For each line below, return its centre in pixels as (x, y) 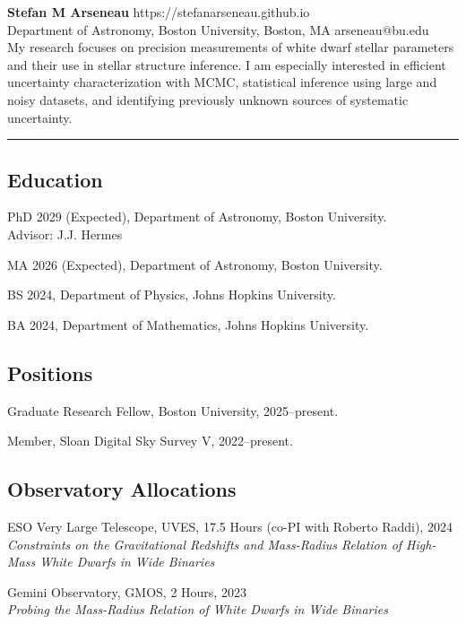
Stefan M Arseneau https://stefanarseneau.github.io (159, 12)
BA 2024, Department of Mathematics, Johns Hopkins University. (188, 324)
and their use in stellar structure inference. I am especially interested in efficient (227, 64)
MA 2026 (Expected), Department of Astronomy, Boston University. (195, 264)
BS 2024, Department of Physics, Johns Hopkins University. (172, 295)
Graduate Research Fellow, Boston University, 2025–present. (173, 410)
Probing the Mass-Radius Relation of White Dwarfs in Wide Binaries (198, 609)
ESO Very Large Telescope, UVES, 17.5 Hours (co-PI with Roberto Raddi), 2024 (230, 526)
